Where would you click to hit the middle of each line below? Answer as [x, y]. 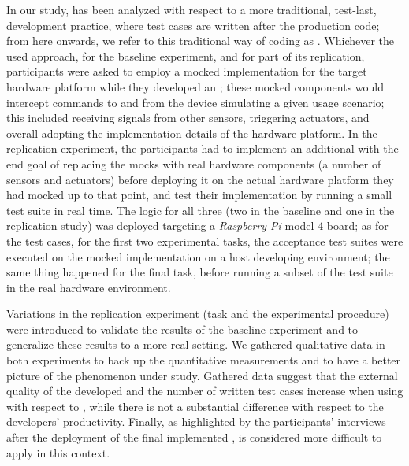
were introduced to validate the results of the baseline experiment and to [182, 329]
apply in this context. [58, 452]
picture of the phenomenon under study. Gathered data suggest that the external [202, 375]
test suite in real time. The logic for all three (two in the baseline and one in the [201, 210]
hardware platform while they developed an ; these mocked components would [195, 86]
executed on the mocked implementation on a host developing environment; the [198, 256]
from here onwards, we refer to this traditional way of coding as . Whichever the [201, 41]
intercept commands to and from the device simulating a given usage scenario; [195, 102]
